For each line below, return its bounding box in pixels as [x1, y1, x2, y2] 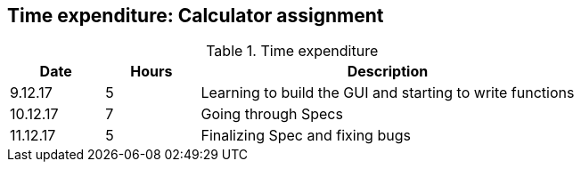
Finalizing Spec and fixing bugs [200, 126, 411, 145]
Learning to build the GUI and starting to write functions [200, 84, 575, 102]
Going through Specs [200, 105, 343, 124]
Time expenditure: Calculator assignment [7, 4, 384, 27]
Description [347, 62, 429, 81]
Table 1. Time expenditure [206, 42, 379, 60]
